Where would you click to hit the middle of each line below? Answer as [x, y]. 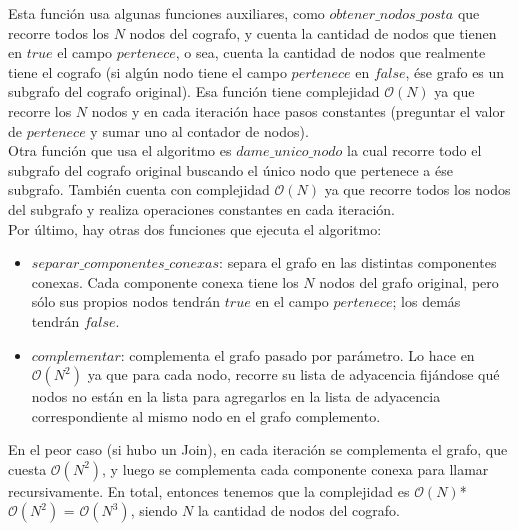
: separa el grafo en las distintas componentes [358, 262]
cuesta [27, 468]
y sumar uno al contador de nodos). [199, 130]
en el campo [292, 301]
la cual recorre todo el [414, 150]
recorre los [40, 110]
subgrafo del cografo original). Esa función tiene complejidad [194, 91]
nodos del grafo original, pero [409, 281]
